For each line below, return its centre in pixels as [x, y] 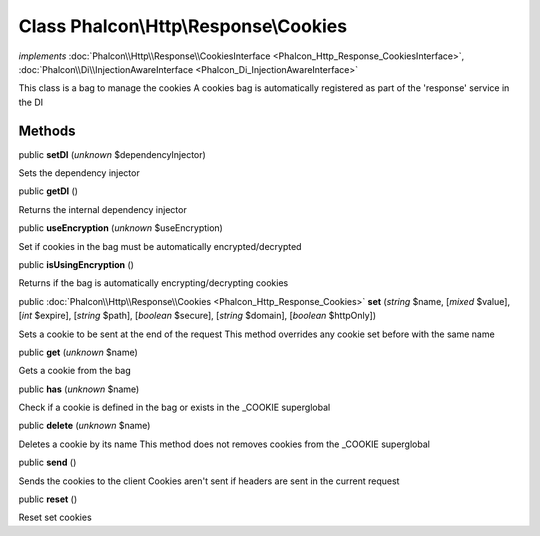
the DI [31, 102]
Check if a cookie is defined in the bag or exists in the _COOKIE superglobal [174, 407]
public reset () [48, 499]
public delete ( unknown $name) [84, 426]
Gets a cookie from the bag [75, 371]
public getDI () [48, 191]
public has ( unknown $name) [79, 389]
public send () [47, 462]
